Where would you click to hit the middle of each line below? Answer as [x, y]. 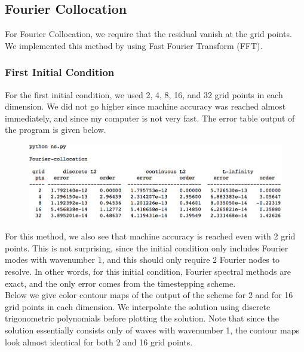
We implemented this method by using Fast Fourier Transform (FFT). [134, 45]
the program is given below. [56, 130]
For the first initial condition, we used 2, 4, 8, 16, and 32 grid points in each [144, 94]
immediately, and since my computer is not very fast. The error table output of [150, 118]
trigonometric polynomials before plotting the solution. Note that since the [142, 318]
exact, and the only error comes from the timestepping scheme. [120, 283]
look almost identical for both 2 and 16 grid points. [99, 342]
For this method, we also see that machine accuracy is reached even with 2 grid [150, 236]
